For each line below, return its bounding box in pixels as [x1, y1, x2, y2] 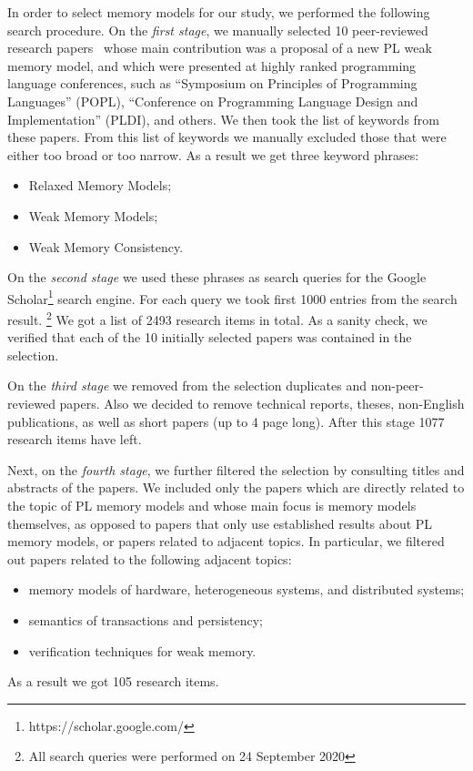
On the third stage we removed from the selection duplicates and [7, 376, 367, 395]
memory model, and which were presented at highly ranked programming [7, 56, 417, 75]
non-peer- [370, 376, 424, 395]
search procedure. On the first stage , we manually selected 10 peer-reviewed [7, 20, 428, 39]
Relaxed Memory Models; [28, 176, 172, 195]
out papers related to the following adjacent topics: [7, 549, 292, 568]
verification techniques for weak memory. [28, 641, 257, 660]
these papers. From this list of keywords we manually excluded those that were [7, 127, 447, 147]
